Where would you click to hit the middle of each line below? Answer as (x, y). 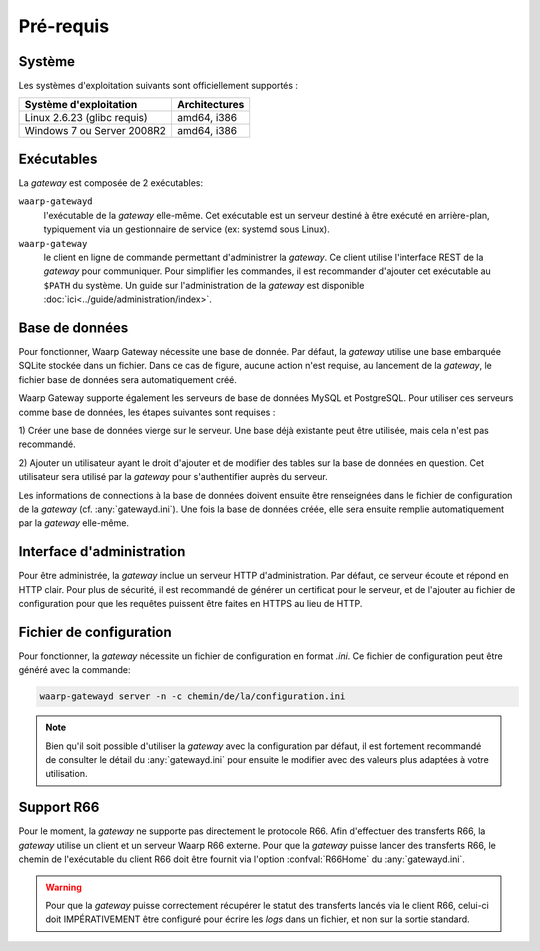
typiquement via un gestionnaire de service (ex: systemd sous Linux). (186, 229)
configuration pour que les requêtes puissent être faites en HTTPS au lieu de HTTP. (190, 603)
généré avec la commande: (74, 670)
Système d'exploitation (81, 105)
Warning (63, 887)
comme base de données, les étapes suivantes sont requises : (147, 412)
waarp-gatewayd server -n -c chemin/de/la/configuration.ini (192, 696)
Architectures (210, 105)
